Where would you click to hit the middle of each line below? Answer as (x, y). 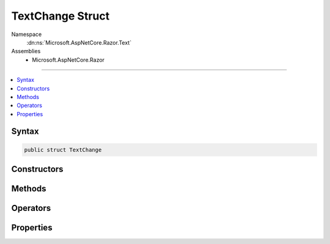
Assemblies (26, 51)
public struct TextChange (63, 150)
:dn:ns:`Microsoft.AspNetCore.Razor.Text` (79, 42)
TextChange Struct (61, 16)
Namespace (27, 34)
